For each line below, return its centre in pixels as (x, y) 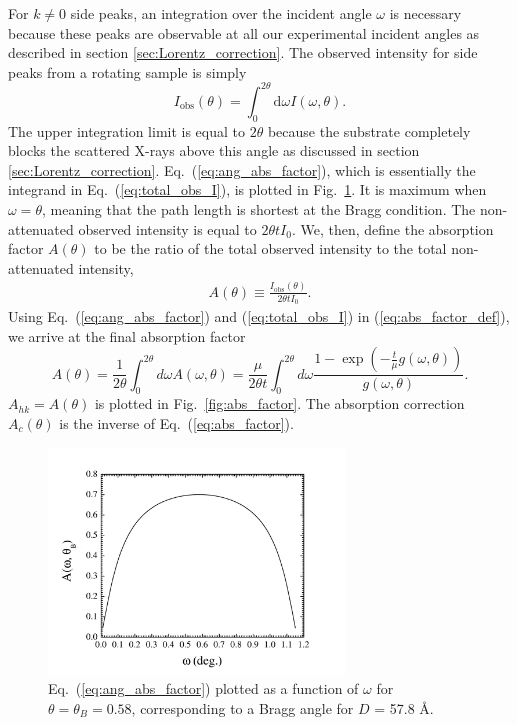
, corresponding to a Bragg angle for (242, 708)
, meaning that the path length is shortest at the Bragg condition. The (258, 209)
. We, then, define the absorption (392, 228)
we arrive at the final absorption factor (127, 335)
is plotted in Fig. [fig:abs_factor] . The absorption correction (279, 403)
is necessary (425, 13)
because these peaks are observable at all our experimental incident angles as (244, 32)
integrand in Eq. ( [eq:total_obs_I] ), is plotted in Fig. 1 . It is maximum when (247, 189)
